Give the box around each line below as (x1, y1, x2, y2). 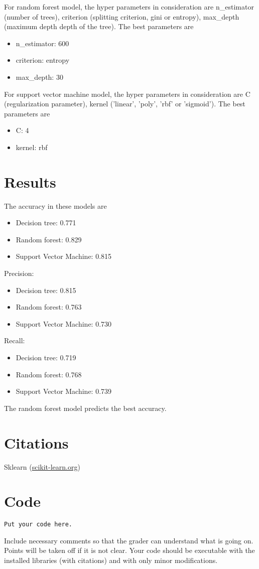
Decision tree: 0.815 (16, 285, 76, 295)
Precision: (4, 268, 34, 278)
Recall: (4, 335, 25, 346)
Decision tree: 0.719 (16, 352, 76, 362)
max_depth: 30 (16, 71, 63, 82)
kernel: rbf (16, 141, 48, 152)
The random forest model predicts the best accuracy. (4, 402, 167, 413)
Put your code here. (4, 521, 73, 528)
